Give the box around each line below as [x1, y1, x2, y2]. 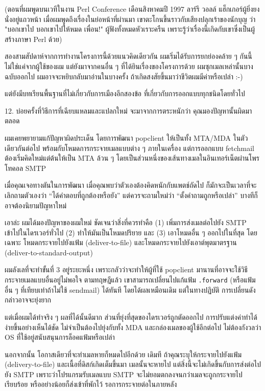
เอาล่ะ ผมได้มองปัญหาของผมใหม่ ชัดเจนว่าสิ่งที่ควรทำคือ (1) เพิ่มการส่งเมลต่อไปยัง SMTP [5, 217, 247, 228]
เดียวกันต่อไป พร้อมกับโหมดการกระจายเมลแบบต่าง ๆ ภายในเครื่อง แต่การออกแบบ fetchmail [5, 142, 254, 153]
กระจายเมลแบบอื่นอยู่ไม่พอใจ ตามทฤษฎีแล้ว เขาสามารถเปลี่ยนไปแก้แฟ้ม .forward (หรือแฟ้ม [5, 274, 256, 285]
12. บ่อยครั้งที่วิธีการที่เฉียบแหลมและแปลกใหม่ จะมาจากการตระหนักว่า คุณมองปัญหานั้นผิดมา [5, 105, 252, 116]
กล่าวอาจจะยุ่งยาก [5, 294, 51, 305]
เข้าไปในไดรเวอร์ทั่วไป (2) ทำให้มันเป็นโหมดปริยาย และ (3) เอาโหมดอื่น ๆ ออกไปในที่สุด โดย [5, 227, 257, 237]
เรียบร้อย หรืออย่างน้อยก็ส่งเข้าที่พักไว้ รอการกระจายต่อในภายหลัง [5, 379, 177, 389]
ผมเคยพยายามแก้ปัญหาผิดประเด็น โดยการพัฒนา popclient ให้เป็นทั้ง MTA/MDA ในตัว [5, 132, 248, 143]
